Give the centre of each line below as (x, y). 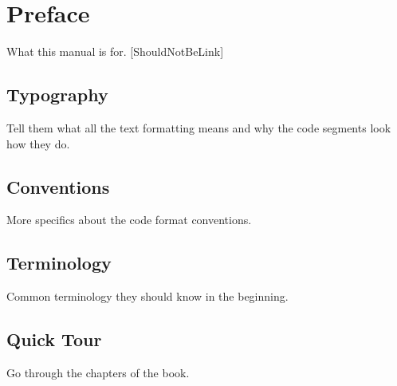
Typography (57, 95)
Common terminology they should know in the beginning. (147, 296)
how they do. (38, 143)
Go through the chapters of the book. (98, 372)
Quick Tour (54, 339)
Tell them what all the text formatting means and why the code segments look (199, 127)
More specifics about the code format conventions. (129, 220)
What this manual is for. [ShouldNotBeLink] (115, 51)
